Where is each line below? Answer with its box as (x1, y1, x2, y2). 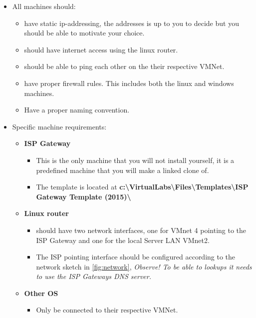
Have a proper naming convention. (24, 104, 130, 115)
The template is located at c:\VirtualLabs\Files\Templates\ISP (36, 181, 249, 192)
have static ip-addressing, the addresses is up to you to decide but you (24, 17, 239, 28)
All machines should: (12, 1, 76, 11)
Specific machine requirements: (12, 121, 107, 131)
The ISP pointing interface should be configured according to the (36, 251, 236, 262)
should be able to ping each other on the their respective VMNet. (24, 61, 225, 71)
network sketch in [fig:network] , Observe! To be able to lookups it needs (36, 261, 252, 271)
